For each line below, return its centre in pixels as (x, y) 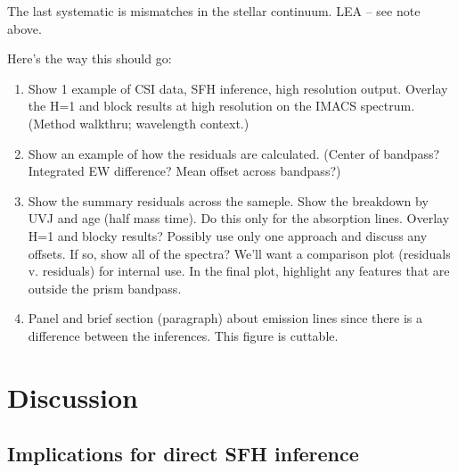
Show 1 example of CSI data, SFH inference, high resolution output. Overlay (238, 88)
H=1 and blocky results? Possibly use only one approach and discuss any (228, 235)
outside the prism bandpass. (105, 288)
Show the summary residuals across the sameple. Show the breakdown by (228, 200)
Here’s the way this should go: (90, 58)
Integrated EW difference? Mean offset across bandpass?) (184, 171)
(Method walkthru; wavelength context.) (139, 123)
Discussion (73, 397)
